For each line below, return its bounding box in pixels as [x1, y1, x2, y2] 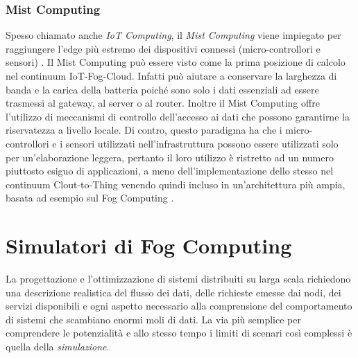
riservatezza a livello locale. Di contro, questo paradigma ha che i [6, 123, 282, 137]
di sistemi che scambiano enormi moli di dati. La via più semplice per [6, 312, 301, 326]
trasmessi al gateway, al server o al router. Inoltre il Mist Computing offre [6, 96, 320, 110]
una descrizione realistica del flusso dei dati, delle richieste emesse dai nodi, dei [6, 285, 341, 299]
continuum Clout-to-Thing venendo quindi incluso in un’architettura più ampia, [6, 177, 346, 191]
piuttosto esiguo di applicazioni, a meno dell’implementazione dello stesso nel [6, 163, 334, 178]
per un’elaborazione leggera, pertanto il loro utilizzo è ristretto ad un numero [6, 150, 334, 164]
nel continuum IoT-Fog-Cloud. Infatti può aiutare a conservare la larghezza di [6, 69, 337, 82]
